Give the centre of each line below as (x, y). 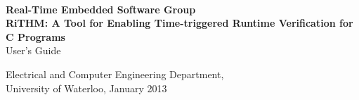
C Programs (35, 36)
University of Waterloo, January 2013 (86, 88)
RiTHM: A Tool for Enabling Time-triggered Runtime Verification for (179, 23)
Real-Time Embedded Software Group (101, 9)
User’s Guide (33, 50)
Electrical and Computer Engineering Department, (115, 74)
